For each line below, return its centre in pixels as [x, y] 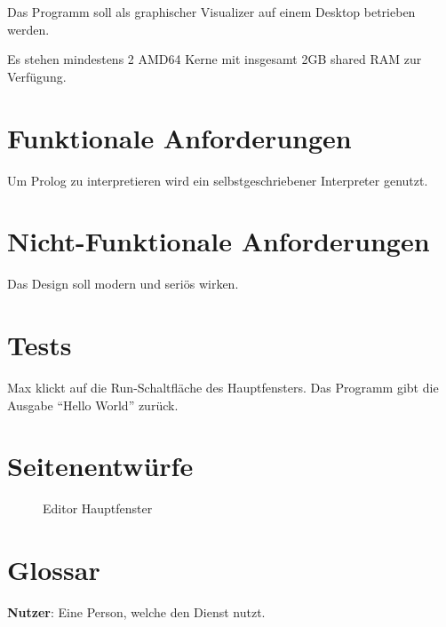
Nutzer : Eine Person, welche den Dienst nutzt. [136, 611]
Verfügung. [37, 76]
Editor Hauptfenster [98, 508]
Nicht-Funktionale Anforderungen [219, 241]
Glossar [54, 570]
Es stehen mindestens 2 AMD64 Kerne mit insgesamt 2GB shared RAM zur [215, 59]
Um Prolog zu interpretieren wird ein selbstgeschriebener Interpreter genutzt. [218, 180]
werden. [28, 29]
